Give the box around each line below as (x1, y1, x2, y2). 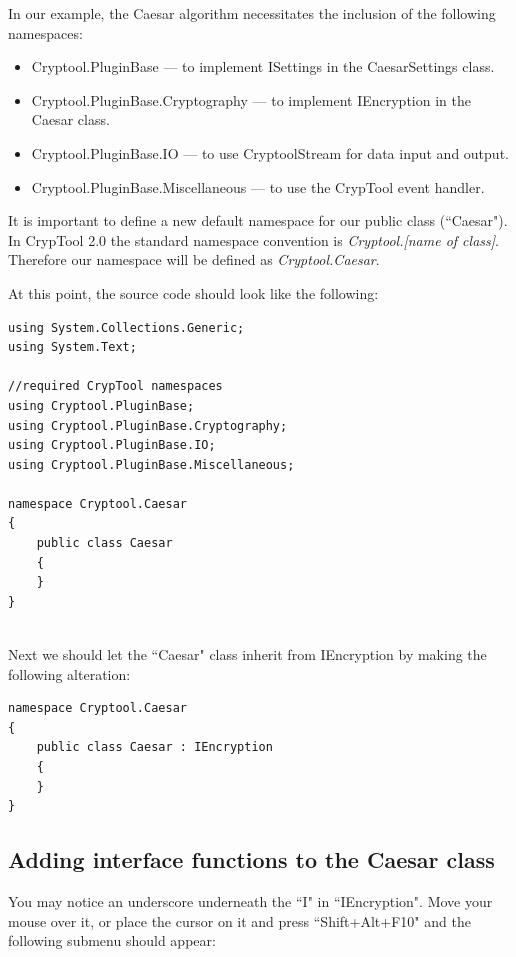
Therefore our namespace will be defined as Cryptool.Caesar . (8, 249, 380, 270)
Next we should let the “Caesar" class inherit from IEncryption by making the (8, 644, 487, 665)
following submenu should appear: (8, 930, 216, 951)
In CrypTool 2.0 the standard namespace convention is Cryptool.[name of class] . (8, 229, 499, 250)
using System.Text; (8, 340, 137, 355)
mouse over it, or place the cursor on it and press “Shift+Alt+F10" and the (8, 910, 471, 931)
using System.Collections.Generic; (8, 320, 245, 335)
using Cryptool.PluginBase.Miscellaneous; (8, 457, 295, 472)
